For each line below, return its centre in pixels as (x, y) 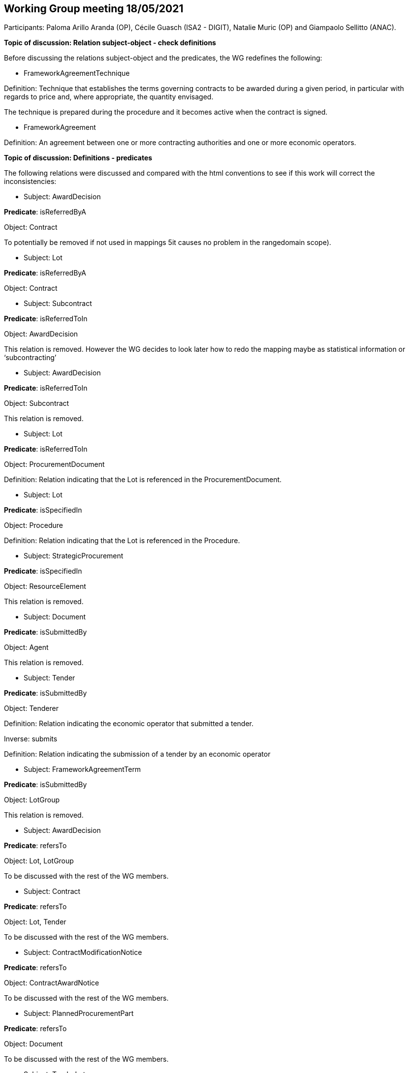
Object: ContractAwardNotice (52, 983)
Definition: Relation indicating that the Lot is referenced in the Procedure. (122, 541)
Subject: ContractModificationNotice (83, 952)
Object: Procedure (33, 525)
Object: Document (33, 1044)
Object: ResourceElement (45, 586)
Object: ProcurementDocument (54, 464)
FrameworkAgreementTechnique (77, 73)
